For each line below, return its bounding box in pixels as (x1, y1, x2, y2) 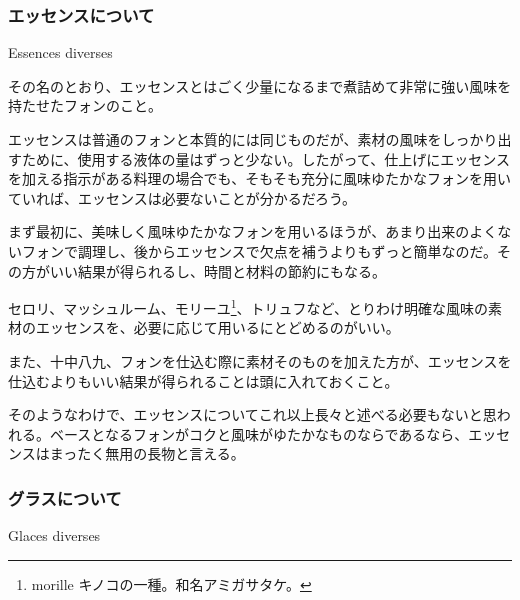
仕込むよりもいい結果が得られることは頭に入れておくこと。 (8, 370, 399, 391)
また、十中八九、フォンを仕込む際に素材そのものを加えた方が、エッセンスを (8, 351, 512, 371)
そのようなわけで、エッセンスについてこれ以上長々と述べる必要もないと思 (8, 404, 497, 425)
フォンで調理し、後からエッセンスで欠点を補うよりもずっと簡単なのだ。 (21, 240, 498, 261)
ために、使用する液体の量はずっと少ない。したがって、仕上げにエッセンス (21, 148, 510, 169)
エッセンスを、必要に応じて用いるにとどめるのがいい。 (35, 317, 400, 338)
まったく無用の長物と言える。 (49, 443, 245, 464)
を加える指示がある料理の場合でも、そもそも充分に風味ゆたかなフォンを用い (8, 168, 511, 189)
